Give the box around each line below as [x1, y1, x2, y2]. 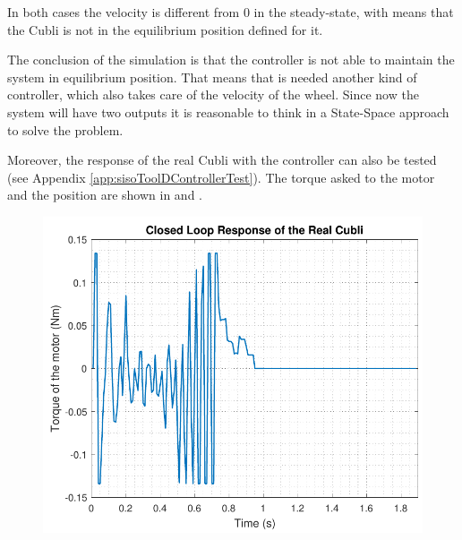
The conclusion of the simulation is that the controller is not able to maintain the [7, 50, 455, 69]
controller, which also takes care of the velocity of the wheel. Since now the [7, 85, 419, 104]
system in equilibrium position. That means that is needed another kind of [7, 67, 417, 86]
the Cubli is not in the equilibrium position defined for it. [7, 20, 323, 39]
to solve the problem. [7, 120, 124, 139]
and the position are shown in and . [7, 185, 202, 204]
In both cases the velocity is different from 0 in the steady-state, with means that [7, 3, 454, 21]
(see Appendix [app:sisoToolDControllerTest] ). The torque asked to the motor [7, 167, 435, 186]
